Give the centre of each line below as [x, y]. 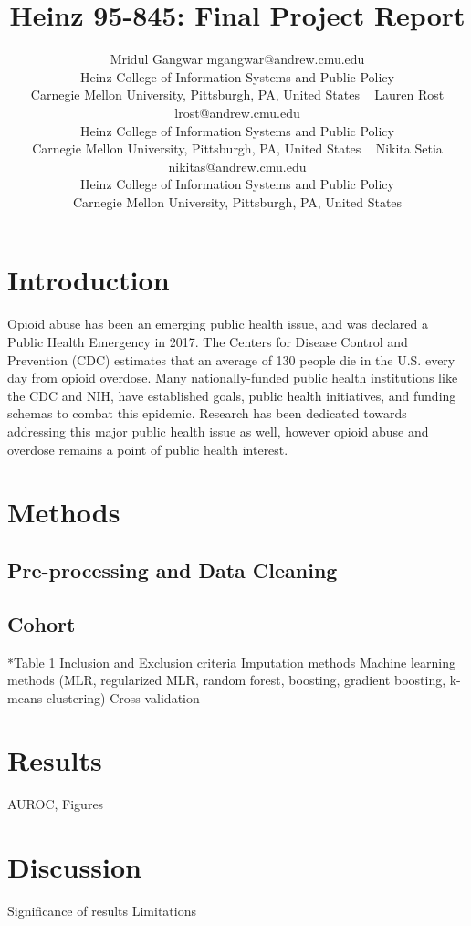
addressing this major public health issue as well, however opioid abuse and [218, 431]
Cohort [42, 623]
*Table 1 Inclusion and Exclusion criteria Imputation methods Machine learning [231, 662]
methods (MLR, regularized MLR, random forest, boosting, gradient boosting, [227, 680]
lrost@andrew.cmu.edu [237, 112]
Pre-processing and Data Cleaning [173, 569]
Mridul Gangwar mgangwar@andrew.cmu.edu [237, 59]
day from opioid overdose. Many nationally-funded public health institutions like [233, 378]
